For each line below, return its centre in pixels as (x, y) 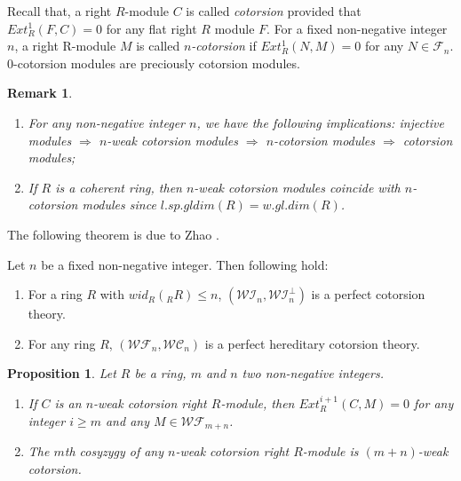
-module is (330, 450)
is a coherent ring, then (119, 187)
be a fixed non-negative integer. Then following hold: (185, 264)
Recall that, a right (60, 11)
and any (127, 420)
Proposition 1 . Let (62, 373)
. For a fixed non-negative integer (357, 28)
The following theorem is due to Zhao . (113, 234)
